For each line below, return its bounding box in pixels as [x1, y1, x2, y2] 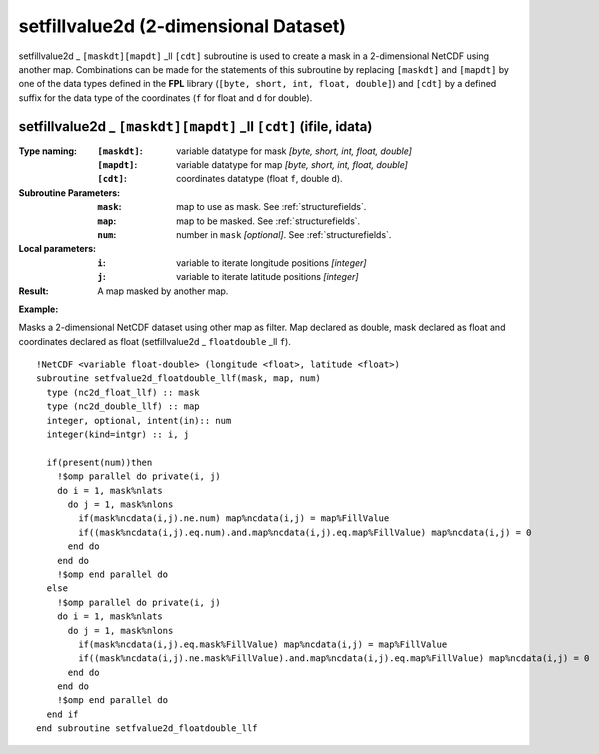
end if [46, 708, 79, 720]
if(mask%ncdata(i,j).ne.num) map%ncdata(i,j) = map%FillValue [78, 513, 390, 524]
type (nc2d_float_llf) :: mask [46, 386, 200, 398]
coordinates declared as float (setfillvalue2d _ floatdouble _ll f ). [18, 335, 292, 347]
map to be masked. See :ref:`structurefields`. [176, 215, 361, 227]
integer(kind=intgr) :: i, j [46, 429, 190, 440]
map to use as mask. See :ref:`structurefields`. [176, 201, 367, 213]
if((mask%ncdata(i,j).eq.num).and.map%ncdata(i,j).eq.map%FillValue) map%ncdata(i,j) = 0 [78, 526, 532, 538]
